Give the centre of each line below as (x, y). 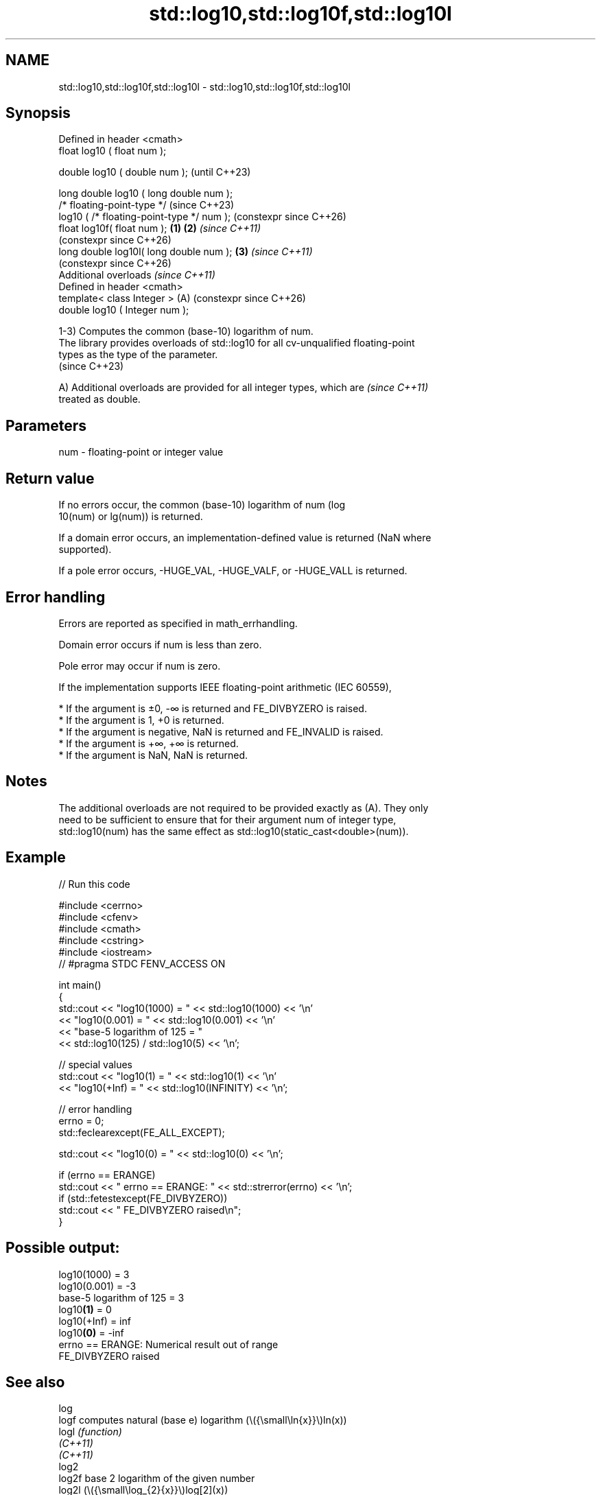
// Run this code (94, 884)
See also (35, 1382)
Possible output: (63, 1248)
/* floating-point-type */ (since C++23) (146, 205)
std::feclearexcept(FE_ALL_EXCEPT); (142, 1132)
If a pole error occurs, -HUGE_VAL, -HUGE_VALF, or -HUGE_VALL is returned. (233, 571)
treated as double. (99, 399)
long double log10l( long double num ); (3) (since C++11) (186, 252)
